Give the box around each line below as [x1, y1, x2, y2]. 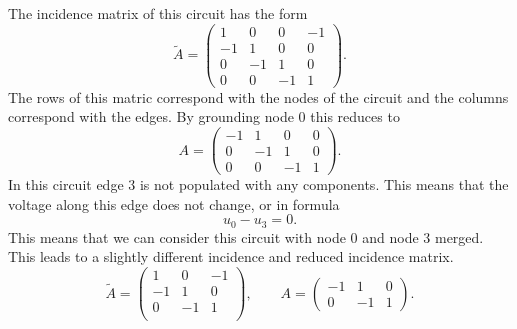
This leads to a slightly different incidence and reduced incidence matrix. [8, 246, 454, 267]
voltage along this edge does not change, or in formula [8, 193, 340, 214]
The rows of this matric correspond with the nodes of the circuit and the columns [8, 86, 509, 107]
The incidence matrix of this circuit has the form [8, 3, 308, 23]
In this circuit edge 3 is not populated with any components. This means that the [8, 174, 509, 195]
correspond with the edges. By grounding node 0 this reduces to [8, 106, 400, 127]
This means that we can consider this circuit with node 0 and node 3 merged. [8, 226, 484, 247]
